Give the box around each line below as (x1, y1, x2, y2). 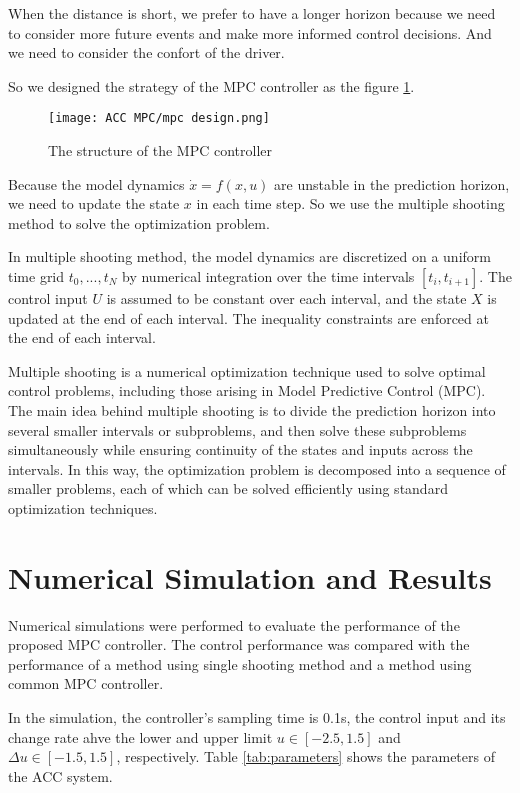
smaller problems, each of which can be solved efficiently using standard (8, 478, 448, 499)
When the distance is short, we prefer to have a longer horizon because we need (8, 3, 496, 23)
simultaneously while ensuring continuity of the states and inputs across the (8, 439, 473, 460)
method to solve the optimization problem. (8, 212, 270, 233)
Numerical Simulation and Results (8, 556, 492, 597)
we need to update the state (8, 193, 180, 214)
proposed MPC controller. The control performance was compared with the (8, 634, 470, 655)
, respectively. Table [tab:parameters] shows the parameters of (116, 746, 495, 767)
